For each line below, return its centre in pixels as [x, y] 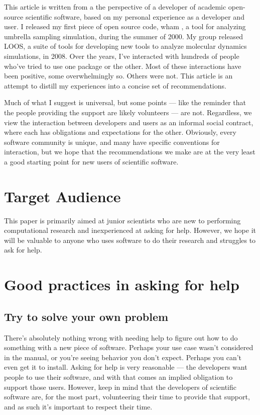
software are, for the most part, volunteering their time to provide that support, [127, 397]
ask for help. [23, 250]
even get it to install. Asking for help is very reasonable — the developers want [126, 367]
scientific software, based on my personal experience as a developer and [135, 16]
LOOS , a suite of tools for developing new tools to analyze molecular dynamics [125, 46]
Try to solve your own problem [86, 316]
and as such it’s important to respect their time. [78, 406]
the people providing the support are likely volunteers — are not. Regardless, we [128, 112]
